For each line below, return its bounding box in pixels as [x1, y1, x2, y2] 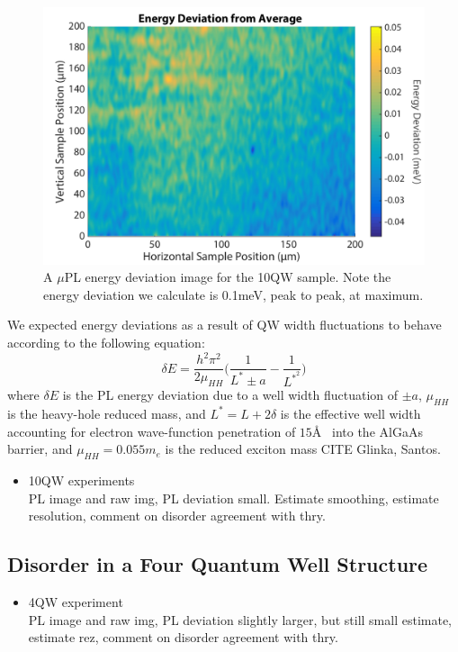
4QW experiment [28, 592, 123, 611]
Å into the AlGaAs [311, 421, 423, 440]
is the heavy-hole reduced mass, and [7, 403, 206, 422]
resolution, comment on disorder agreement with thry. [28, 506, 326, 525]
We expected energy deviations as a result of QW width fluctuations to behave [7, 315, 442, 334]
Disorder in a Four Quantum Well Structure [7, 550, 428, 578]
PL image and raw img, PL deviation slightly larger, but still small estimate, [28, 610, 452, 629]
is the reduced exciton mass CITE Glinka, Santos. [165, 439, 441, 458]
